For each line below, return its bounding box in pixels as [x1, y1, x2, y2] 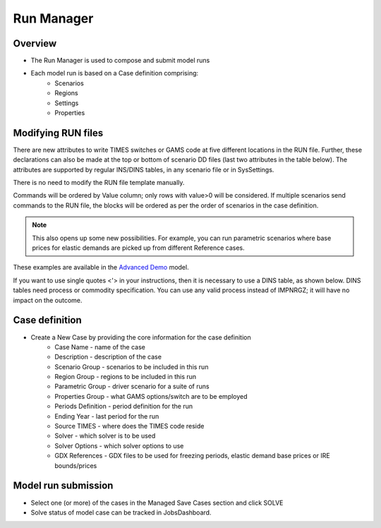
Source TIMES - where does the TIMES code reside [54, 422, 205, 431]
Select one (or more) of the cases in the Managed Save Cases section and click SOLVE [30, 498, 284, 507]
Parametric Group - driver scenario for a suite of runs [54, 382, 210, 391]
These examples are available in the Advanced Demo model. [13, 263, 190, 272]
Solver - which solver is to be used [54, 431, 156, 440]
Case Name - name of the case [54, 342, 146, 351]
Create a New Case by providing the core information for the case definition [30, 332, 251, 342]
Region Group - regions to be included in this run [54, 373, 197, 381]
